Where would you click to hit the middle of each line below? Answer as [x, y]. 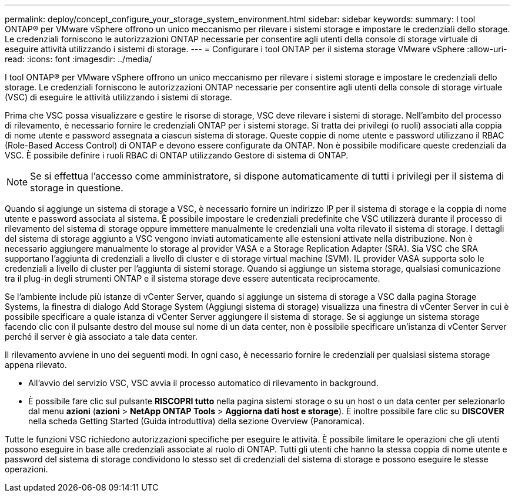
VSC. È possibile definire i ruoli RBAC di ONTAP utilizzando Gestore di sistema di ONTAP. [177, 155]
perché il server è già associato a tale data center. [101, 337]
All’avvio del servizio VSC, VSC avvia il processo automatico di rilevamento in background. [203, 383]
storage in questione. [77, 188]
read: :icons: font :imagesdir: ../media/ [78, 59]
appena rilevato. [36, 365]
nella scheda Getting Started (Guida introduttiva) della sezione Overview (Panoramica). [197, 421]
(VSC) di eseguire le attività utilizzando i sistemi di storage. [118, 97]
